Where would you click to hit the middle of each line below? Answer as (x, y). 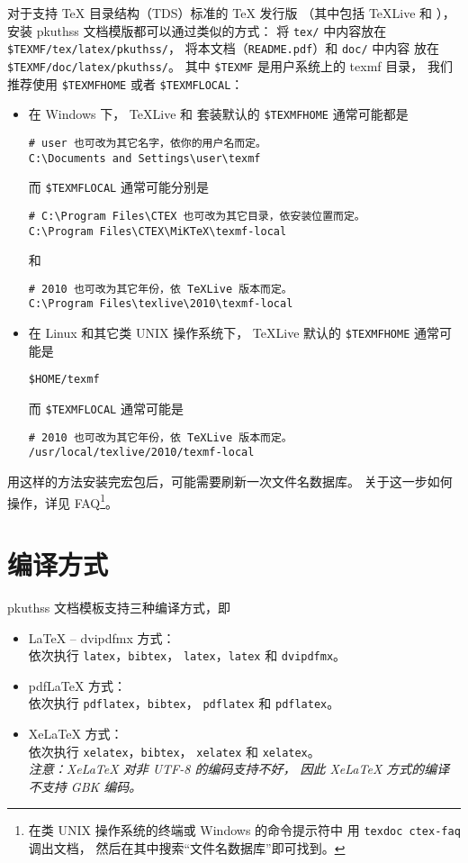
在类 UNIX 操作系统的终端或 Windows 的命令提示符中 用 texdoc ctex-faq (244, 830)
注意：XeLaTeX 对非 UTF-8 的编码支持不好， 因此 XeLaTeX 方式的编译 (239, 769)
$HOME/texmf (64, 380)
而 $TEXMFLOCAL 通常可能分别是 (118, 187)
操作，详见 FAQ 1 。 (63, 501)
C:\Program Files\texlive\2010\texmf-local (161, 304)
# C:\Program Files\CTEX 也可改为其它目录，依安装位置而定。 (197, 216)
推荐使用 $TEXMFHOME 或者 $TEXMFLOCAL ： (126, 83)
